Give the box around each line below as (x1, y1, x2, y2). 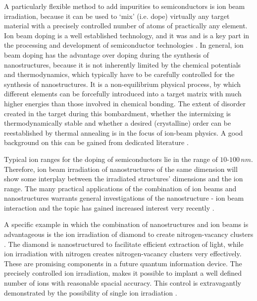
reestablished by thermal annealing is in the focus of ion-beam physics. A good (4, 127, 243, 138)
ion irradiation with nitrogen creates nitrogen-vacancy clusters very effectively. (4, 248, 242, 259)
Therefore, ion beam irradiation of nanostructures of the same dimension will (4, 163, 238, 174)
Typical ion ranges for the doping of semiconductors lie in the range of (4, 153, 218, 164)
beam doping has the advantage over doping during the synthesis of (4, 49, 209, 60)
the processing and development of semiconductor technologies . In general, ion (4, 40, 244, 50)
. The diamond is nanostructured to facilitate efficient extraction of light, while (4, 238, 244, 249)
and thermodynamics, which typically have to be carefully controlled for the (4, 69, 235, 79)
